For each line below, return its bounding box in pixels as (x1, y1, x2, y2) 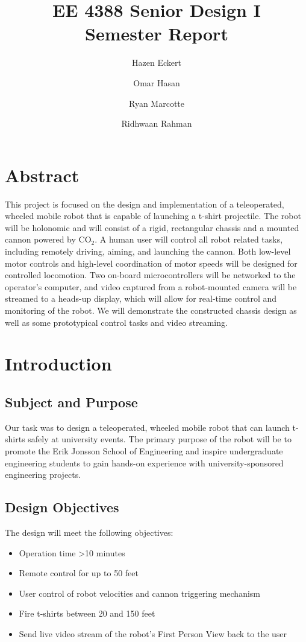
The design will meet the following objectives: (5, 526, 173, 538)
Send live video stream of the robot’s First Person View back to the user (19, 627, 287, 640)
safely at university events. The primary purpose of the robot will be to (28, 433, 292, 445)
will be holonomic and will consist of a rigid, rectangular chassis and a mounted (5, 221, 299, 234)
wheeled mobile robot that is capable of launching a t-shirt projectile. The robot (5, 209, 301, 222)
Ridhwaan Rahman (121, 117, 192, 130)
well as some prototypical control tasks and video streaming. (5, 316, 228, 328)
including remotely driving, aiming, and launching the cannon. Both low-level (5, 245, 291, 257)
